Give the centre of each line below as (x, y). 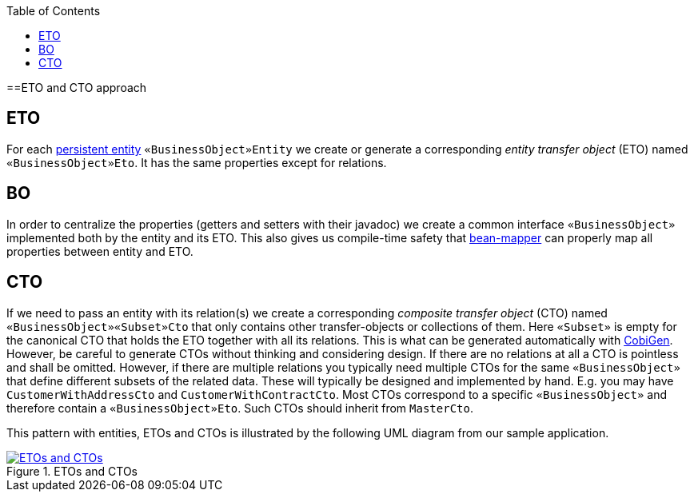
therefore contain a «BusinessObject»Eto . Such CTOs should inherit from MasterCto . (240, 408)
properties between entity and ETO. (100, 251)
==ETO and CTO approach (77, 88)
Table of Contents (54, 11)
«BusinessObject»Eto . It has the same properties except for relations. (197, 162)
